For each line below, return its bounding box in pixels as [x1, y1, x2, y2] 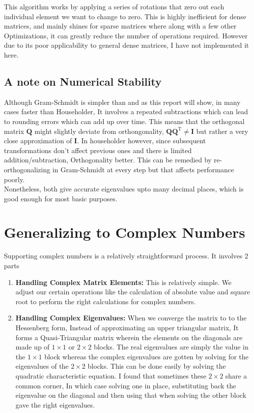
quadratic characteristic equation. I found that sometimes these [15, 370, 206, 381]
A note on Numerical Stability [4, 73, 162, 89]
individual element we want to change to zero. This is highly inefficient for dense [4, 11, 246, 21]
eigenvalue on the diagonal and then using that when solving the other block [15, 390, 247, 400]
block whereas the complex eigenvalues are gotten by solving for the [44, 351, 249, 361]
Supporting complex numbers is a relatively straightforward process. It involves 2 [4, 251, 248, 261]
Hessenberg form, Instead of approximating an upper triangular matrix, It [15, 322, 239, 332]
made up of [15, 342, 50, 352]
